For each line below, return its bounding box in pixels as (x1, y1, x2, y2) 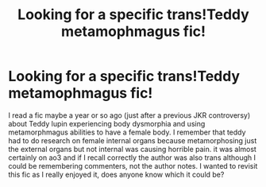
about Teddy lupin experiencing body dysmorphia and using (8, 119, 206, 128)
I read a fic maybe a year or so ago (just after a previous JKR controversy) (8, 110, 251, 120)
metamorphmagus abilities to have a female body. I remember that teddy (8, 127, 246, 137)
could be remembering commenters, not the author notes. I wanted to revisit (8, 161, 258, 170)
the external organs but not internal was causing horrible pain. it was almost (8, 144, 256, 154)
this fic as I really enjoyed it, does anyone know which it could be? (8, 169, 225, 179)
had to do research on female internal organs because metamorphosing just (8, 135, 257, 145)
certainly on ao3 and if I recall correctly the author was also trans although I (8, 153, 256, 162)
